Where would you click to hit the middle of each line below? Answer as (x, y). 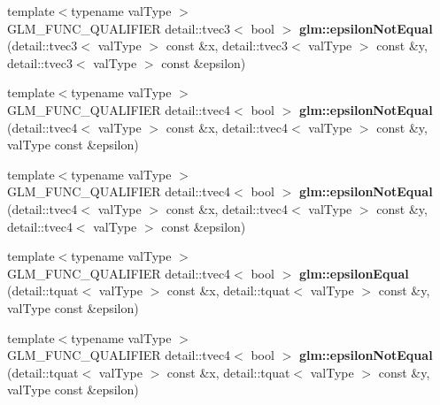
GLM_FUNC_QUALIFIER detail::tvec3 (119, 28)
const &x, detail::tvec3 (227, 46)
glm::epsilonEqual (354, 273)
